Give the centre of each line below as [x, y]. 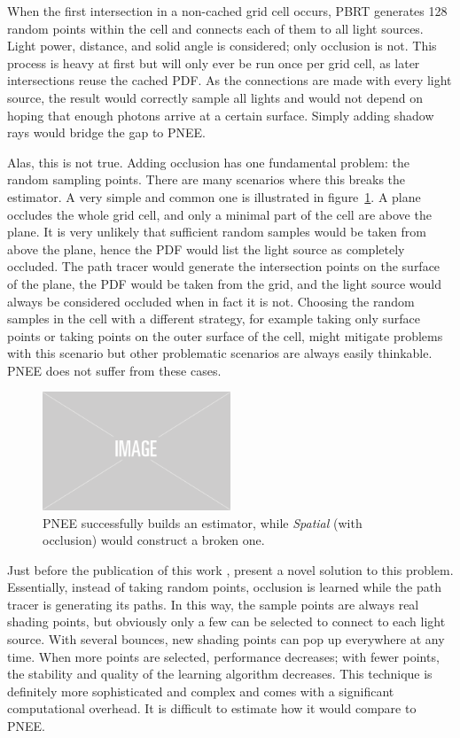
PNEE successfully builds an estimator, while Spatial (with [203, 522]
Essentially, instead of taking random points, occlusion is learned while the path [224, 587]
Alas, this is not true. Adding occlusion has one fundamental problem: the [208, 162]
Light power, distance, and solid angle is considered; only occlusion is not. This [222, 46]
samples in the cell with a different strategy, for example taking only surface [214, 319]
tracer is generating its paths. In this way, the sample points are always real [213, 604]
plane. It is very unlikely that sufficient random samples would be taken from [217, 232]
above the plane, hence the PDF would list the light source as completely [206, 249]
